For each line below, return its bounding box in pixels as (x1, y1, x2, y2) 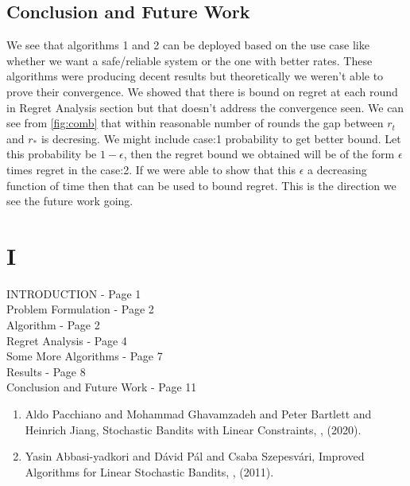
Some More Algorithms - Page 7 (6, 348, 163, 364)
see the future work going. (6, 192, 133, 209)
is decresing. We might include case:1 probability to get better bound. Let (41, 130, 401, 146)
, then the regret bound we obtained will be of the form (123, 146, 395, 162)
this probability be (6, 146, 97, 162)
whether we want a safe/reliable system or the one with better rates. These (6, 52, 373, 68)
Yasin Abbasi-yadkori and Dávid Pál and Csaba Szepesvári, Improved (25, 448, 365, 465)
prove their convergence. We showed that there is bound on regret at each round (6, 83, 398, 99)
